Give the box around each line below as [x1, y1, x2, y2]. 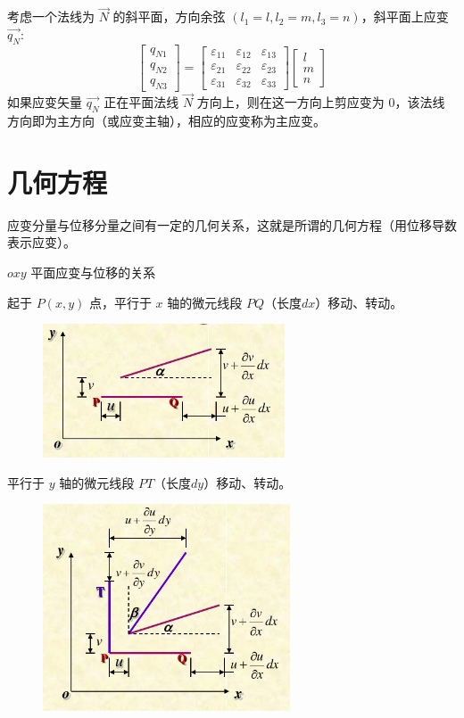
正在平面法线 [104, 93, 179, 111]
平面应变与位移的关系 [30, 263, 156, 282]
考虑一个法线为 [7, 7, 95, 26]
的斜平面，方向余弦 [112, 7, 226, 26]
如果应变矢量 [7, 93, 82, 111]
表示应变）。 [7, 233, 76, 252]
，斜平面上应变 [360, 7, 449, 26]
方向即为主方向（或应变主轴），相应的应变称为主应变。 [7, 111, 326, 130]
